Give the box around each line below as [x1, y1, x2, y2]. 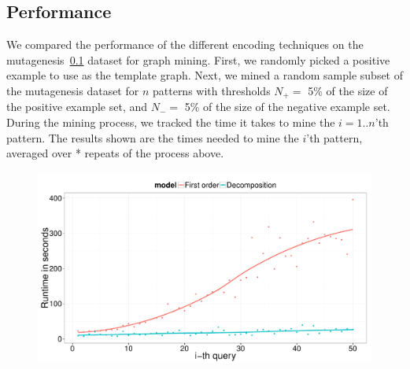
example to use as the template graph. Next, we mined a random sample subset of [6, 67, 404, 83]
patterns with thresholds [152, 82, 271, 98]
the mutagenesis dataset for [6, 82, 139, 98]
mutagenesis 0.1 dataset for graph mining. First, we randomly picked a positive [6, 51, 390, 68]
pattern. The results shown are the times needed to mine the [6, 129, 299, 146]
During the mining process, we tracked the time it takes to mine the [6, 114, 335, 131]
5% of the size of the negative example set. [184, 98, 390, 115]
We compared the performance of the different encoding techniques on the [6, 36, 364, 53]
